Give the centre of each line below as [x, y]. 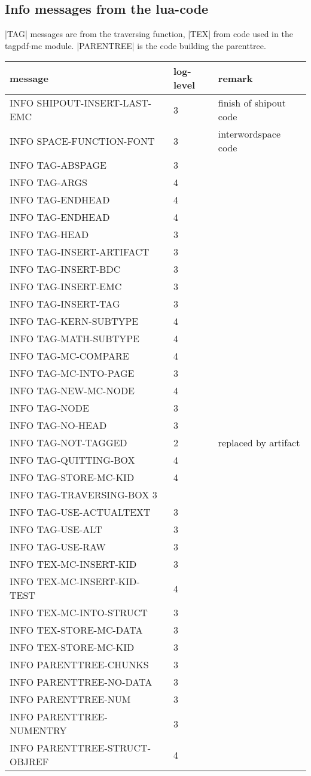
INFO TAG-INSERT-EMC [66, 287]
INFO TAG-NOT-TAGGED [68, 443]
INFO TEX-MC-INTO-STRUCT [79, 613]
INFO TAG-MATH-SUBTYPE [75, 339]
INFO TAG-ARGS [49, 182]
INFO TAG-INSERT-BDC [65, 269]
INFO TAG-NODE [49, 408]
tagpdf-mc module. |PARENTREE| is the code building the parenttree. [135, 45]
